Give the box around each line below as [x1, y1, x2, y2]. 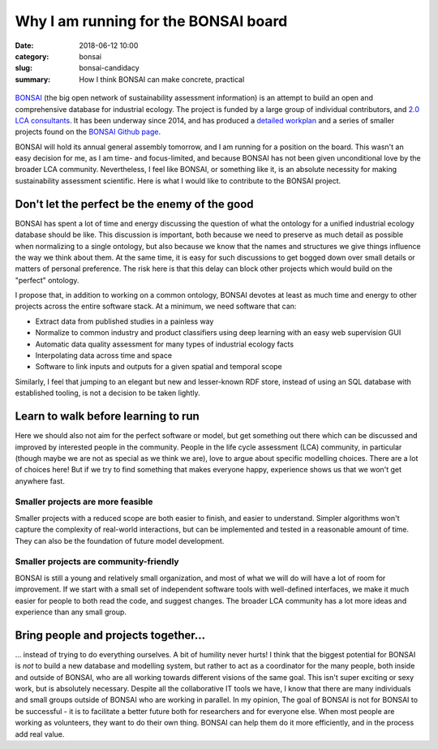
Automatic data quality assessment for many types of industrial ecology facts [35, 339, 294, 349]
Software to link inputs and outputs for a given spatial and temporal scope [35, 362, 283, 372]
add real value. [15, 729, 65, 738]
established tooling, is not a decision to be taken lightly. [15, 388, 200, 398]
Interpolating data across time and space [35, 351, 173, 360]
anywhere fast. [15, 476, 65, 486]
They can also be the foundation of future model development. [15, 536, 225, 545]
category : [15, 51, 49, 61]
